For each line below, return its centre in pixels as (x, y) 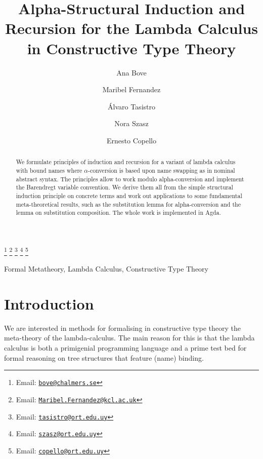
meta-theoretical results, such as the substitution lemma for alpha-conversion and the (128, 204)
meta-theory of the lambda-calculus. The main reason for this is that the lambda (129, 338)
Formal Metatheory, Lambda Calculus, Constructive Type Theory (106, 269)
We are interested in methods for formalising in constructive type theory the (122, 328)
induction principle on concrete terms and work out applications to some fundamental (129, 195)
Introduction (49, 303)
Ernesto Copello (131, 140)
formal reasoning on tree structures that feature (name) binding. (104, 357)
